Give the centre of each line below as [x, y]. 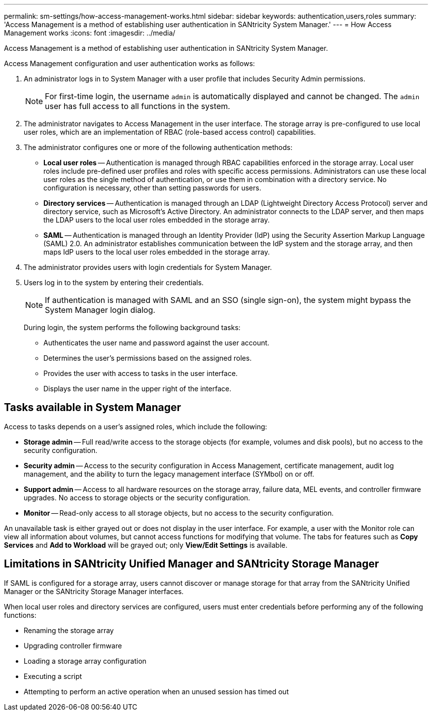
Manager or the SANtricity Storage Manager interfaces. [94, 591]
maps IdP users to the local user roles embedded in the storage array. [157, 252]
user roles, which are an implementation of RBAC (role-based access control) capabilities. [170, 132]
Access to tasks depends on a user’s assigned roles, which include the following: [136, 426]
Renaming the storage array [69, 630]
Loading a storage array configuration [85, 661]
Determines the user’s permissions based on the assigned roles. [148, 358]
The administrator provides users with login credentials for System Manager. [148, 267]
